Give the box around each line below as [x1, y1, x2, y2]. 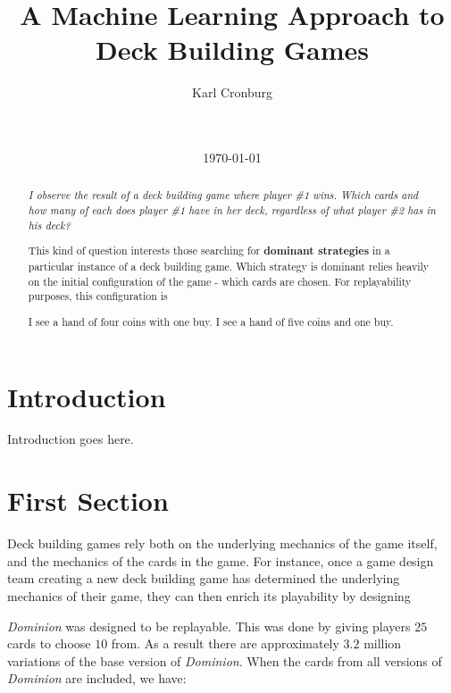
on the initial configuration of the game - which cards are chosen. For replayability [28, 273, 412, 288]
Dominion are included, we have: [7, 669, 187, 688]
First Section [7, 482, 169, 519]
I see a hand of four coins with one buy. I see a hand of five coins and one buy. [28, 313, 394, 329]
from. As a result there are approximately [111, 634, 339, 653]
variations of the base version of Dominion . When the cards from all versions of [7, 651, 442, 670]
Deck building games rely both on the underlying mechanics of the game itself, [7, 534, 438, 553]
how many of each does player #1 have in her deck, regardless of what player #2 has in [28, 203, 436, 218]
